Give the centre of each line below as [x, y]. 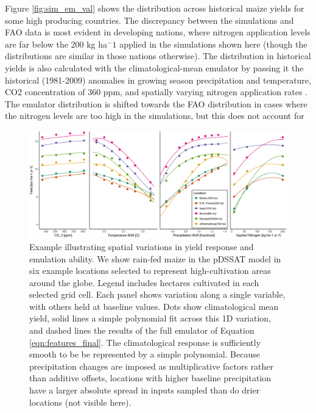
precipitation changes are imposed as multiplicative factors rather [152, 366]
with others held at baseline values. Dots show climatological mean [154, 306]
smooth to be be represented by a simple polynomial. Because [145, 354]
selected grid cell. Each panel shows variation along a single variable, [157, 294]
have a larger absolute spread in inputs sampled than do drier [145, 390]
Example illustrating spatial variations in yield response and [142, 246]
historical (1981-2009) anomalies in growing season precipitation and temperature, [158, 80]
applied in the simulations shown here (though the [213, 44]
